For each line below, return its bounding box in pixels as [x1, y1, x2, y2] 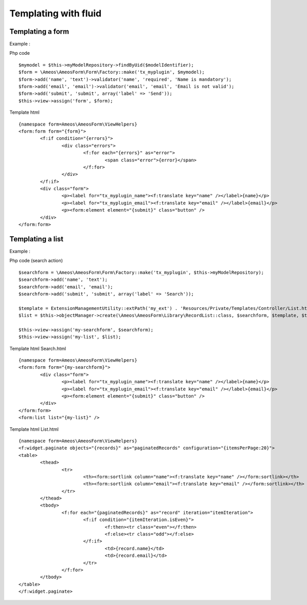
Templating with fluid [9, 8, 102, 19]
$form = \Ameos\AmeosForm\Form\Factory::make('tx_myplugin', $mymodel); [18, 69, 205, 75]
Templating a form [9, 27, 69, 36]
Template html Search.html [9, 345, 67, 351]
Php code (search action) [9, 258, 63, 264]
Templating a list [9, 235, 63, 243]
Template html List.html [9, 426, 59, 432]
